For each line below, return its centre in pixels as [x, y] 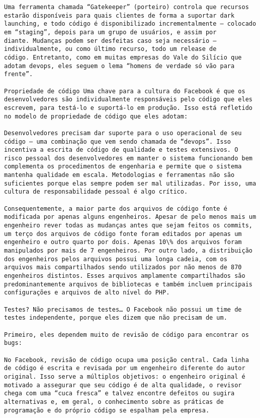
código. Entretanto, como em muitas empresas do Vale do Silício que [123, 57]
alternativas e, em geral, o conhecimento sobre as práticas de [114, 402]
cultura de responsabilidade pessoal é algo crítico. [96, 192]
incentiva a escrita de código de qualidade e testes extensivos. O [121, 150]
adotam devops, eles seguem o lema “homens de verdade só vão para [119, 66]
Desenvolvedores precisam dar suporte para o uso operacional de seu [123, 133]
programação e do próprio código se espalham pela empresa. [107, 410]
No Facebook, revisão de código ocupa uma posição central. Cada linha [126, 360]
